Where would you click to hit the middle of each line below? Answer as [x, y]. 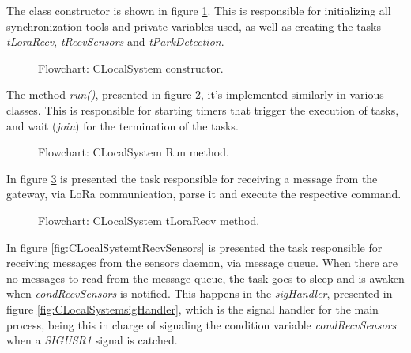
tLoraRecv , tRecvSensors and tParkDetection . [115, 41]
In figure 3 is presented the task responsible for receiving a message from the [192, 178]
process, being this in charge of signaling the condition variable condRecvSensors [202, 324]
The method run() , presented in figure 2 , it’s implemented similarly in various [195, 94]
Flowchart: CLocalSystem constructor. [131, 68]
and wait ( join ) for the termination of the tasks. [123, 125]
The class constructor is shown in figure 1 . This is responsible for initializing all [199, 10]
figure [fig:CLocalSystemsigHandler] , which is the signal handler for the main [192, 308]
